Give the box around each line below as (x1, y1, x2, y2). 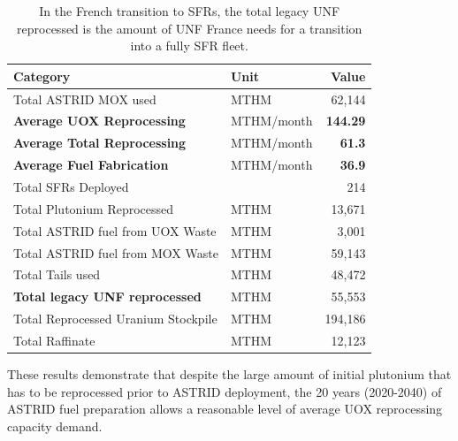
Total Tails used (13, 265, 101, 284)
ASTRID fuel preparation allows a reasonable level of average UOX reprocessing (7, 399, 443, 418)
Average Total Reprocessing (13, 133, 187, 152)
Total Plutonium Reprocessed (13, 199, 174, 217)
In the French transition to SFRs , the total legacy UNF (39, 2, 340, 19)
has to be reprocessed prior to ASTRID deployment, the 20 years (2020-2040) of (7, 382, 442, 400)
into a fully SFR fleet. (130, 36, 248, 55)
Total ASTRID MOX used (13, 89, 156, 108)
